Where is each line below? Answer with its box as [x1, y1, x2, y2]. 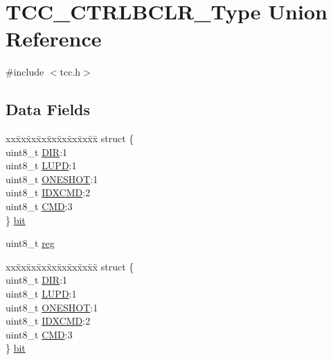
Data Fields [6, 98, 91, 120]
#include [6, 65, 44, 79]
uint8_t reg [6, 236, 55, 250]
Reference [6, 24, 102, 53]
